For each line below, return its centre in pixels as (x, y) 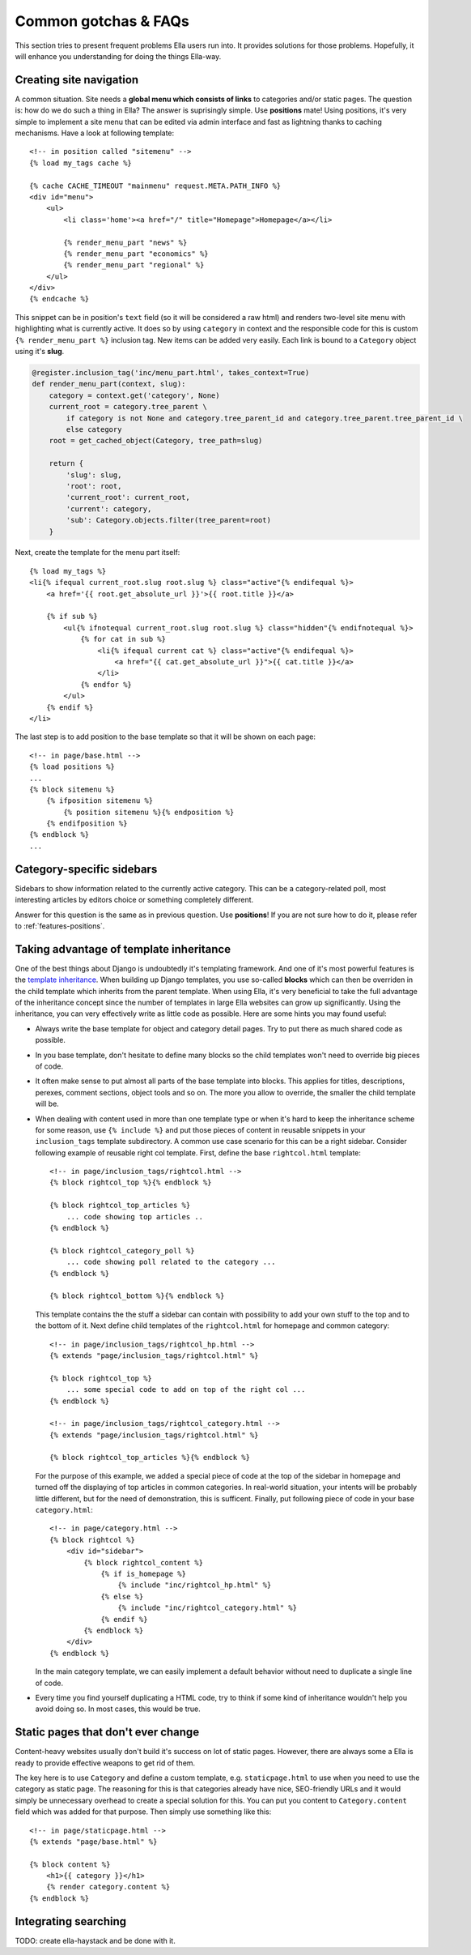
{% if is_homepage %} (143, 1573)
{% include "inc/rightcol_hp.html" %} (195, 1585)
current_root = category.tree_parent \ (128, 407)
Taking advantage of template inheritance (123, 949)
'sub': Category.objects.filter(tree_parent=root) (168, 520)
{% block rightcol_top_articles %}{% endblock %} (150, 1458)
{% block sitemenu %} (72, 789)
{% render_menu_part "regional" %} (134, 265)
